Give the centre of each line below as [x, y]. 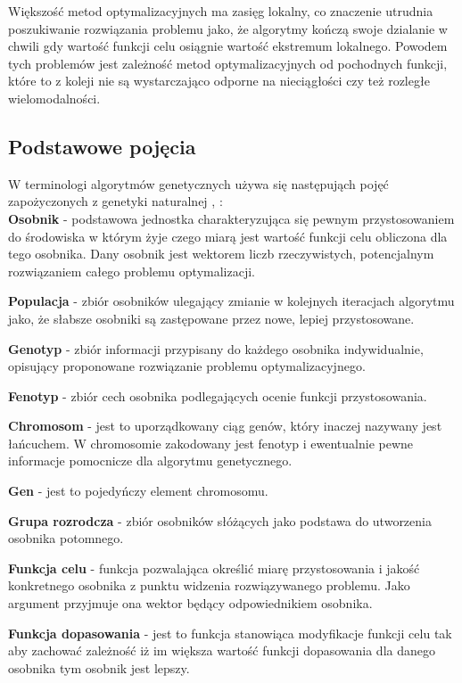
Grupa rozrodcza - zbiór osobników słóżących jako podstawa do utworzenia [220, 520]
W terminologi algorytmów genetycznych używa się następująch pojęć [198, 183]
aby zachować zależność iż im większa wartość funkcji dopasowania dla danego [222, 650]
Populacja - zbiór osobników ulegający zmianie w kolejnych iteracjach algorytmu [231, 301]
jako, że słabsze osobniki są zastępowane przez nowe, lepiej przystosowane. [211, 318]
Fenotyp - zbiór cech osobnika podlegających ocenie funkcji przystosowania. [218, 395]
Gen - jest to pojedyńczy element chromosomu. [138, 491]
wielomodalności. [54, 98]
